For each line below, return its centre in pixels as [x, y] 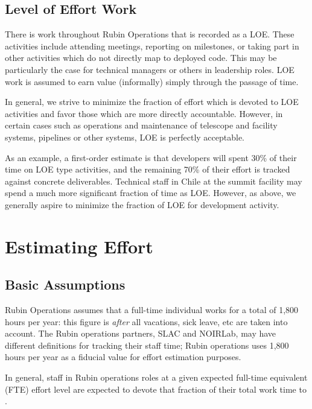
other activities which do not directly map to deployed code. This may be [141, 58]
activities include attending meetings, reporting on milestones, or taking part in [152, 46]
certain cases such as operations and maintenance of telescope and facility [141, 125]
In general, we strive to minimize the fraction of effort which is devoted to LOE [152, 102]
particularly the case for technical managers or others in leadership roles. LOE [150, 69]
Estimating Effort [79, 246]
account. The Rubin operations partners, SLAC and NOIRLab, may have [141, 333]
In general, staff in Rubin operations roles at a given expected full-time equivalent [156, 377]
